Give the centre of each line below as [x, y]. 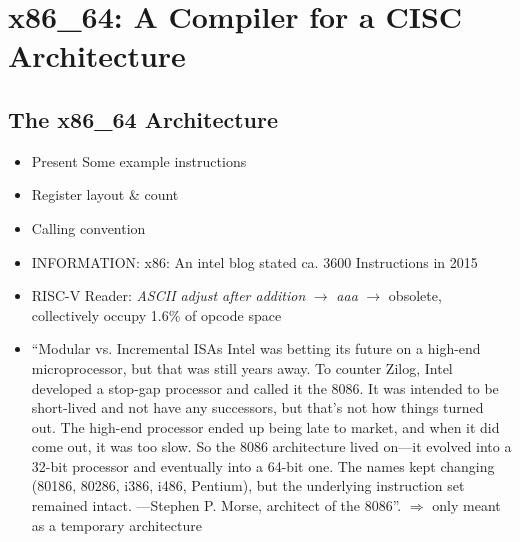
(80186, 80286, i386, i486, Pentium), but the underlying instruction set [248, 485]
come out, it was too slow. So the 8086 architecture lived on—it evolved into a [271, 446]
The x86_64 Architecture [143, 118]
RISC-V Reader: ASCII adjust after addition [168, 295]
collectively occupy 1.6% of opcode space [156, 314]
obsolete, [415, 295]
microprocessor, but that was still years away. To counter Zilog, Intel [242, 367]
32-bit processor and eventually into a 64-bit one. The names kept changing [263, 465]
